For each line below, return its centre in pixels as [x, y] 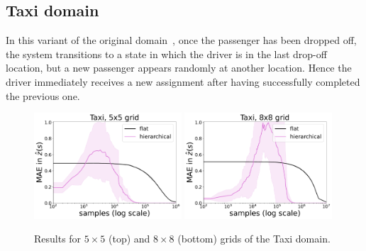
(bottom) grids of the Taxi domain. [254, 239]
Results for [58, 239]
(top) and [129, 239]
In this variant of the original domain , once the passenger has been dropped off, [181, 40]
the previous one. [43, 95]
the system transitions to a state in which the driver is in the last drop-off [166, 54]
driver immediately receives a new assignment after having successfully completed [183, 81]
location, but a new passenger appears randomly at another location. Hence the [179, 68]
